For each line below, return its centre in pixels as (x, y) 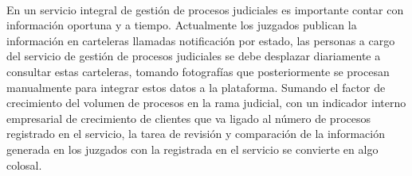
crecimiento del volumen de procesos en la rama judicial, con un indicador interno (206, 103)
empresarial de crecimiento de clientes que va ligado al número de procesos (188, 118)
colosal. (24, 165)
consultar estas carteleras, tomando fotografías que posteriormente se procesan (198, 71)
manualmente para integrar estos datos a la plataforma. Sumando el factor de (196, 87)
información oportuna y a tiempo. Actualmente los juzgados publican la (182, 25)
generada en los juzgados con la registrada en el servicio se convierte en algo (192, 149)
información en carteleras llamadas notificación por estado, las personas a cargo (201, 40)
